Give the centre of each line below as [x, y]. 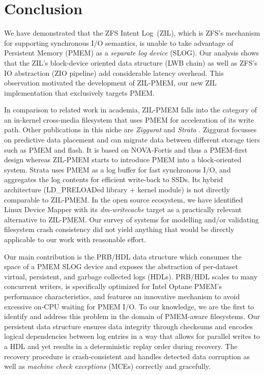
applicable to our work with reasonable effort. [75, 239]
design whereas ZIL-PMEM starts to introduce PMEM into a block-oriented [123, 160]
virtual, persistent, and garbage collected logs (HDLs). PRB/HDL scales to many [131, 276]
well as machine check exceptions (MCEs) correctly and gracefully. [107, 366]
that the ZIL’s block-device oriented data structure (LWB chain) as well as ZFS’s [131, 62]
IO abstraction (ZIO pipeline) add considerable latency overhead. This [114, 73]
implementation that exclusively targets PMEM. [79, 92]
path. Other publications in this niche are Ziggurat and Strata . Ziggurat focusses [130, 129]
